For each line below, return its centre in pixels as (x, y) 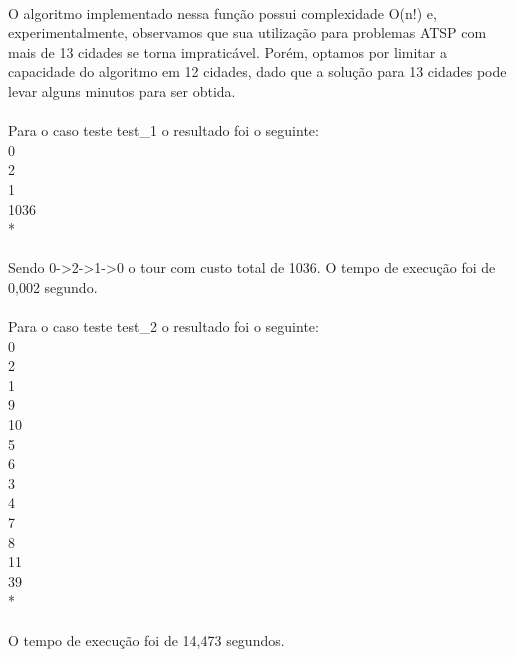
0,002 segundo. (53, 286)
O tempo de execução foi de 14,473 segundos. (146, 639)
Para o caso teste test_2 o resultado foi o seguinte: (163, 326)
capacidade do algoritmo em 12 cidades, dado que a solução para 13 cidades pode (257, 71)
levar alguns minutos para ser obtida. (122, 90)
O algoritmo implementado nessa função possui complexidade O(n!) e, (222, 12)
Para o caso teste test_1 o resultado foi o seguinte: (163, 130)
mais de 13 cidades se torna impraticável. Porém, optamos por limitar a (227, 51)
